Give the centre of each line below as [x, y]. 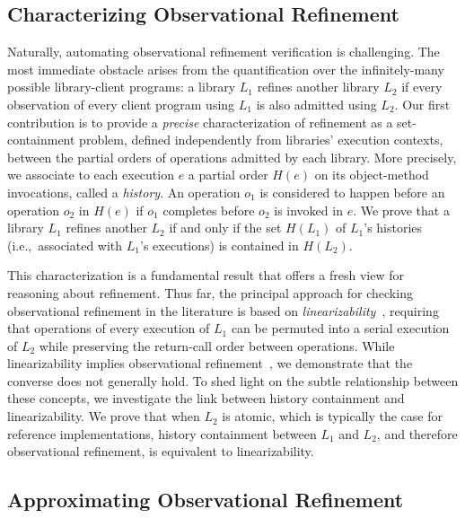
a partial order [228, 175]
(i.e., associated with [65, 245]
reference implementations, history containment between [162, 433]
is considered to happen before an [352, 192]
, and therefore [417, 433]
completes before [209, 210]
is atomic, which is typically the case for [332, 416]
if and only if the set [225, 228]
